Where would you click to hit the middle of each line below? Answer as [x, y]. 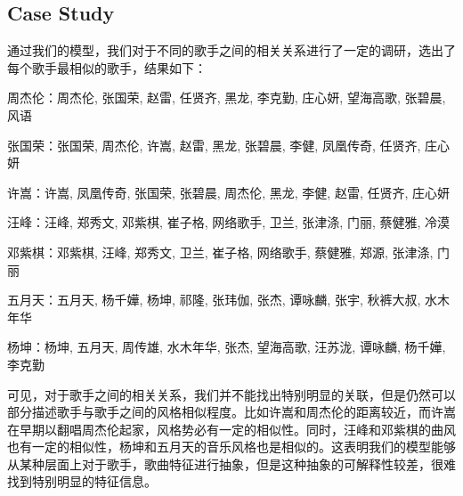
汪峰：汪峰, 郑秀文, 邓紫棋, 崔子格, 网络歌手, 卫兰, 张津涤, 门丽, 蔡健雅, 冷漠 [228, 222]
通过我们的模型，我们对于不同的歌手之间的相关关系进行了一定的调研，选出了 [231, 50]
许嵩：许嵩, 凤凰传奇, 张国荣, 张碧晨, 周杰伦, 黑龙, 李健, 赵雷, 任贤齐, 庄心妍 [228, 192]
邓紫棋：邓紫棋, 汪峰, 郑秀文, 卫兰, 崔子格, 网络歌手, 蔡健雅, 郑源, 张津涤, [220, 252]
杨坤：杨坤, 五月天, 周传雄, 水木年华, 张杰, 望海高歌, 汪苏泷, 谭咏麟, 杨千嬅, [227, 347]
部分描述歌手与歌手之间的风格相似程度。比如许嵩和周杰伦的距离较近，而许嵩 [231, 412]
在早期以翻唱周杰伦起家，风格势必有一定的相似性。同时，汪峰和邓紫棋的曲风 [231, 429]
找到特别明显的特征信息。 [82, 481]
